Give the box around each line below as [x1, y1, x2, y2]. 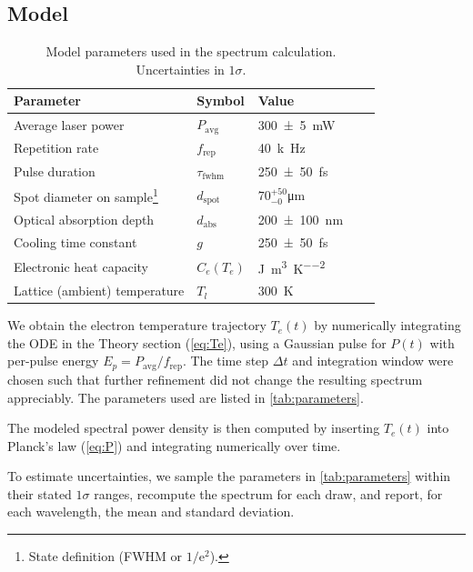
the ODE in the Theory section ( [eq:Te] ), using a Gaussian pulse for [7, 333, 387, 352]
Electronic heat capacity [14, 256, 149, 276]
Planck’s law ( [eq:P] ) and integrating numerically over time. [7, 436, 341, 455]
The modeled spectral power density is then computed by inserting [7, 418, 380, 437]
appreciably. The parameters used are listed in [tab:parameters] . [7, 387, 364, 406]
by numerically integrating [314, 316, 461, 335]
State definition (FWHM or [28, 547, 183, 566]
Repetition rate [14, 138, 99, 157]
